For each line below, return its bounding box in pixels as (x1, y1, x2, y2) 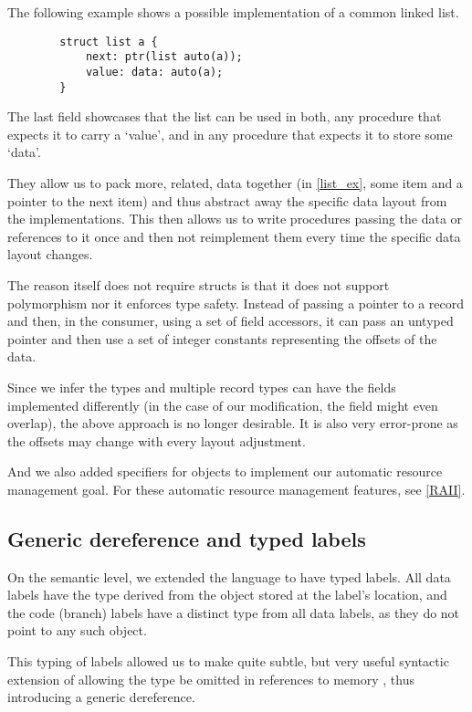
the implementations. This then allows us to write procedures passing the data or (7, 209, 463, 228)
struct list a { (59, 35, 158, 48)
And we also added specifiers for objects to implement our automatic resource (7, 462, 443, 481)
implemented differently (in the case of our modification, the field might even (7, 395, 438, 414)
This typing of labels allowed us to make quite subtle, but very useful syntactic (7, 652, 449, 671)
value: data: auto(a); (85, 65, 224, 79)
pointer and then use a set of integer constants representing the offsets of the (7, 329, 437, 348)
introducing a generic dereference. (7, 687, 195, 707)
